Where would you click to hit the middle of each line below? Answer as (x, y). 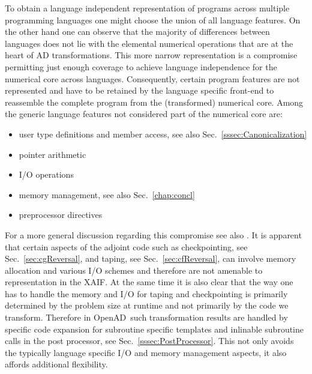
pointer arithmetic (52, 154)
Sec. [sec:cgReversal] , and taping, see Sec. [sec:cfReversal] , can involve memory (151, 258)
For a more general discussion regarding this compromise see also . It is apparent (153, 234)
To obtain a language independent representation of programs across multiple (147, 8)
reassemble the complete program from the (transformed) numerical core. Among (154, 102)
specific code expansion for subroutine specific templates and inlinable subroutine (154, 329)
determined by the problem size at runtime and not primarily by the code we (147, 305)
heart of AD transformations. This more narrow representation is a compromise (151, 55)
